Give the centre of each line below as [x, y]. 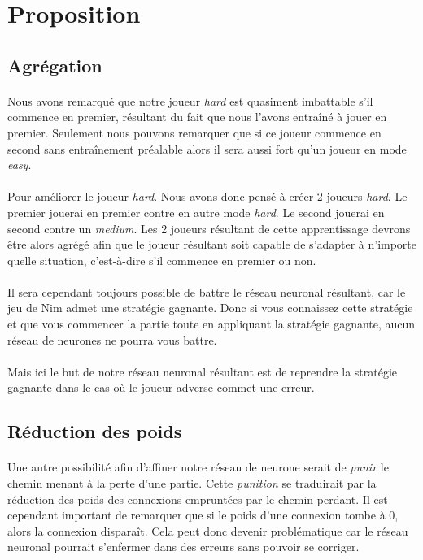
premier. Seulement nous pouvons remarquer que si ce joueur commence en [194, 132]
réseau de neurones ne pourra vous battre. [112, 339]
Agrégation [55, 65]
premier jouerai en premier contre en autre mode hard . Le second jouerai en [196, 212]
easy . [20, 165]
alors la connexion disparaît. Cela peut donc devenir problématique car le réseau [208, 530]
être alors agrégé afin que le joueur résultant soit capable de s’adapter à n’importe [212, 244]
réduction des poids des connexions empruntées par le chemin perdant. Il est [198, 499]
